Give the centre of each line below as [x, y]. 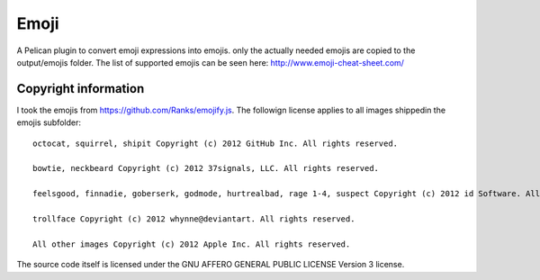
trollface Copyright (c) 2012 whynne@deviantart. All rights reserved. [194, 219]
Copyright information [81, 89]
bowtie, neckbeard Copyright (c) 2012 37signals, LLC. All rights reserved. [206, 168]
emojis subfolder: [49, 122]
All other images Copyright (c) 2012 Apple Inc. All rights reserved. [192, 244]
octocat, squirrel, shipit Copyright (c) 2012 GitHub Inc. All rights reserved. [216, 143]
